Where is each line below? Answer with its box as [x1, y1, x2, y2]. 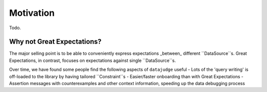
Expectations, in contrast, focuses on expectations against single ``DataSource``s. [9, 57, 176, 63]
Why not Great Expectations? [9, 38, 101, 46]
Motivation [9, 7, 55, 18]
